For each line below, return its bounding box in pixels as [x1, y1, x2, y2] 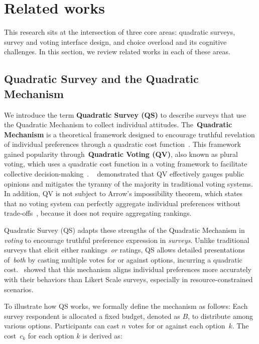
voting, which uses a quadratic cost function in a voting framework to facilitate [4, 158, 247, 169]
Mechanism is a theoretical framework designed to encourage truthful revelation [4, 129, 255, 139]
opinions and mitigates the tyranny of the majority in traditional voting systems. [4, 178, 253, 189]
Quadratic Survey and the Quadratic [4, 71, 199, 87]
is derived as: [82, 330, 122, 340]
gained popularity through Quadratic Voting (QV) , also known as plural [4, 148, 238, 159]
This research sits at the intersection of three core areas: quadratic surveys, [4, 27, 235, 37]
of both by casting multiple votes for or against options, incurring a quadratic [4, 254, 242, 265]
